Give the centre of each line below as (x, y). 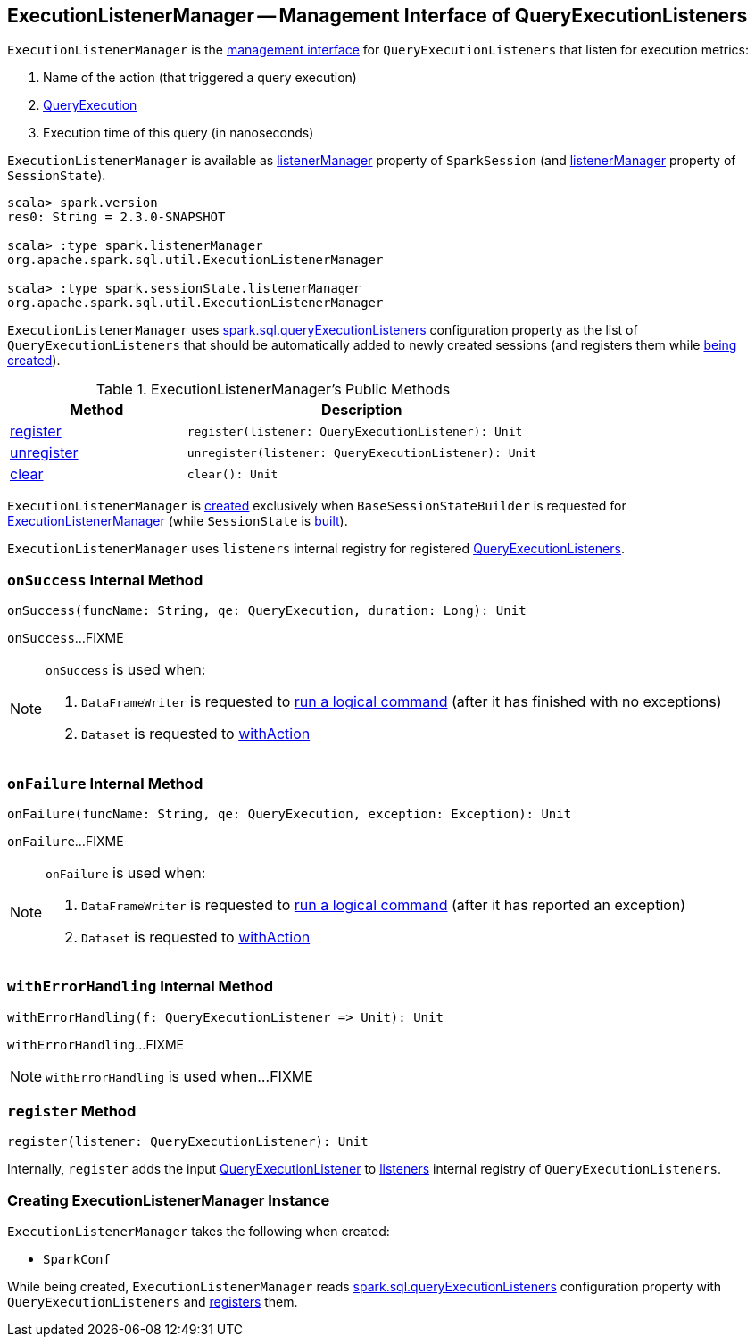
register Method (72, 1112)
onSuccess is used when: (126, 670)
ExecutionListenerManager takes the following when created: (199, 1232)
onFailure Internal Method (105, 783)
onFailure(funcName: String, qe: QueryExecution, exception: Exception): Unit (290, 813)
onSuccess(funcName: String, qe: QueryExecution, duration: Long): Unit (267, 611)
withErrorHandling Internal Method (140, 987)
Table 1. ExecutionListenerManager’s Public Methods (273, 390)
